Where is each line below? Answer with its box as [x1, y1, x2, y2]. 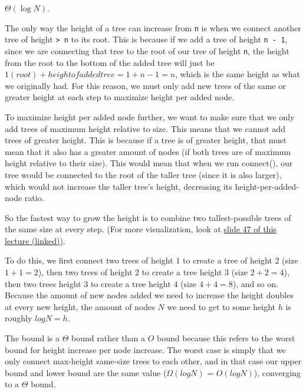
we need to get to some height [167, 300, 275, 312]
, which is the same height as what [175, 68, 300, 80]
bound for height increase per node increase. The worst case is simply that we [5, 343, 286, 355]
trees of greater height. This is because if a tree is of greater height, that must [5, 134, 287, 146]
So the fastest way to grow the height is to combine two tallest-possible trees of [5, 211, 291, 223]
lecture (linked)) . [5, 234, 65, 246]
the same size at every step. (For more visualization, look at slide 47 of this [5, 223, 277, 235]
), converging [254, 366, 301, 378]
